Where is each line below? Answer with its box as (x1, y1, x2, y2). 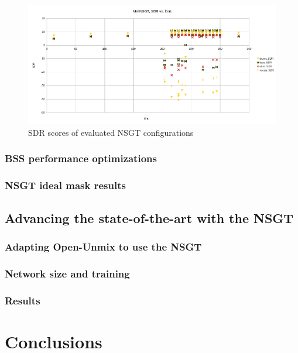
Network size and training (5, 266, 130, 280)
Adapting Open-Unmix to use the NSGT (5, 239, 202, 253)
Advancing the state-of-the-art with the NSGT (5, 208, 294, 227)
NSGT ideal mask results (5, 178, 126, 193)
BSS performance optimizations (5, 151, 157, 166)
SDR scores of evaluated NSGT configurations (28, 126, 194, 138)
